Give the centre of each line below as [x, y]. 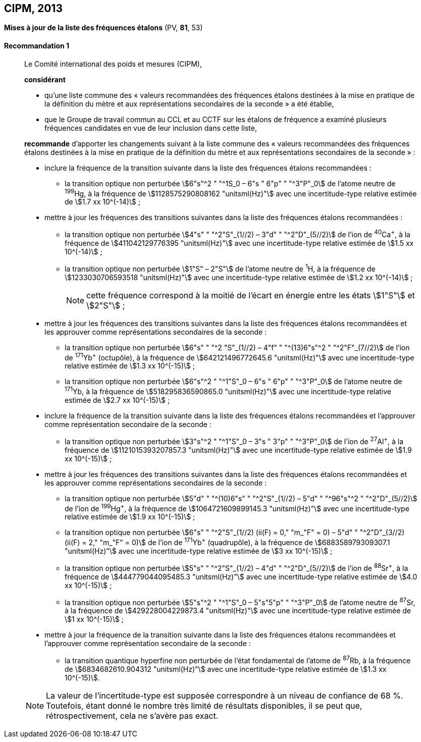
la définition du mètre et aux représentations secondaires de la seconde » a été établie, [189, 103]
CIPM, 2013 [33, 8]
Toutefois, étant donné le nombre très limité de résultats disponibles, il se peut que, [204, 705]
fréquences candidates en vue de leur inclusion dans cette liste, [151, 128]
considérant [45, 79]
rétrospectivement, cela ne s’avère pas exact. [132, 715]
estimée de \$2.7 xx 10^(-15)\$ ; [117, 400]
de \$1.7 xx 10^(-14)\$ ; [103, 202]
